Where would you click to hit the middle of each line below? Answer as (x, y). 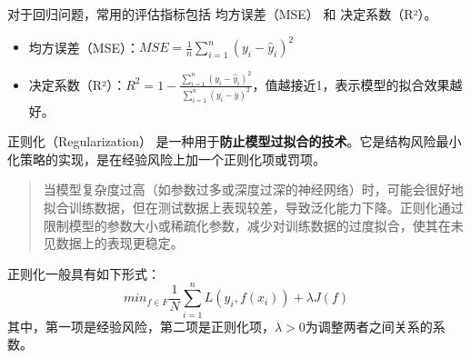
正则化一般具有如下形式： (84, 273)
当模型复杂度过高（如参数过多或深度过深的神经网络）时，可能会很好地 (253, 189)
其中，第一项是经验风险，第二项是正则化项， (141, 326)
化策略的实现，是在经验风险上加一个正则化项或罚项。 (166, 159)
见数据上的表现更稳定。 (113, 243)
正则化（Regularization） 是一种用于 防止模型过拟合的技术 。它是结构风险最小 (235, 141)
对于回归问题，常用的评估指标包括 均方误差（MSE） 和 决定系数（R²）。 (222, 14)
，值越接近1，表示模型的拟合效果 (351, 84)
